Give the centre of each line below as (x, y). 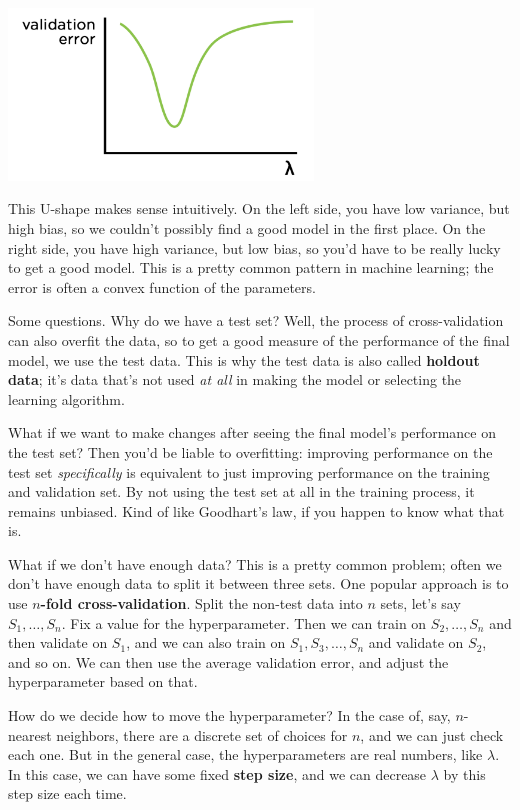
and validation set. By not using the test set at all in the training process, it (241, 491)
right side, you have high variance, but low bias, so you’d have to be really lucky (254, 247)
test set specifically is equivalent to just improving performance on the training (249, 471)
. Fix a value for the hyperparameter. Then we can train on (244, 622)
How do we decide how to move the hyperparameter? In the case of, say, (229, 715)
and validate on (416, 642)
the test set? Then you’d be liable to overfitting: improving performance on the (250, 451)
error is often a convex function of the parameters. (162, 286)
